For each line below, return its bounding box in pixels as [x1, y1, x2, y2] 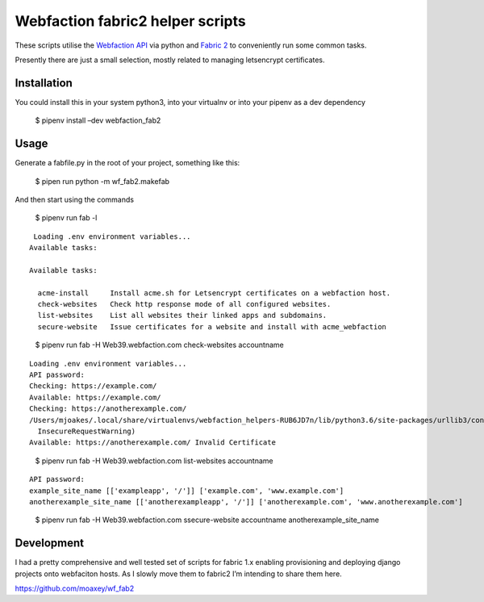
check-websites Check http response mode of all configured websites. [37, 299, 332, 309]
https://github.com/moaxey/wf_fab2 [15, 583, 135, 593]
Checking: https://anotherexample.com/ [29, 404, 187, 413]
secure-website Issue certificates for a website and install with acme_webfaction [37, 322, 387, 331]
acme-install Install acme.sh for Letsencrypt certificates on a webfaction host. [37, 288, 391, 298]
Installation [15, 76, 73, 90]
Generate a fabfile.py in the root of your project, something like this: [15, 158, 240, 168]
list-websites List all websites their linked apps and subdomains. [37, 311, 328, 320]
